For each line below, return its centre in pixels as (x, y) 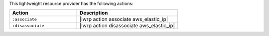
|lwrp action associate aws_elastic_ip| (124, 19)
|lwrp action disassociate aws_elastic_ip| (127, 26)
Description (94, 13)
